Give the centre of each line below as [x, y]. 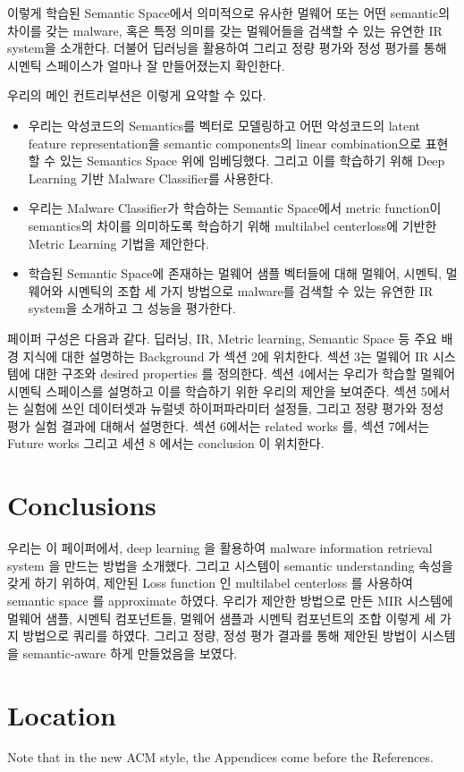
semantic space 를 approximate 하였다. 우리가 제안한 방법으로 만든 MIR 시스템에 [230, 600]
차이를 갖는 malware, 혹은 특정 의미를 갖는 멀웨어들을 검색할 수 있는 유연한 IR [225, 30]
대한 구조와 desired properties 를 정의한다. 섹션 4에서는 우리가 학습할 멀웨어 [245, 373]
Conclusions [82, 505]
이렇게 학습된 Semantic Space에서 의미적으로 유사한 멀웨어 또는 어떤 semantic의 [229, 13]
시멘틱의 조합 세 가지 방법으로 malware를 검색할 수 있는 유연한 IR [250, 290]
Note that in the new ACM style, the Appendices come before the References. [220, 757]
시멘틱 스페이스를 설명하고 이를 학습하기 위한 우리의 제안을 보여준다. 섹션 [212, 390]
